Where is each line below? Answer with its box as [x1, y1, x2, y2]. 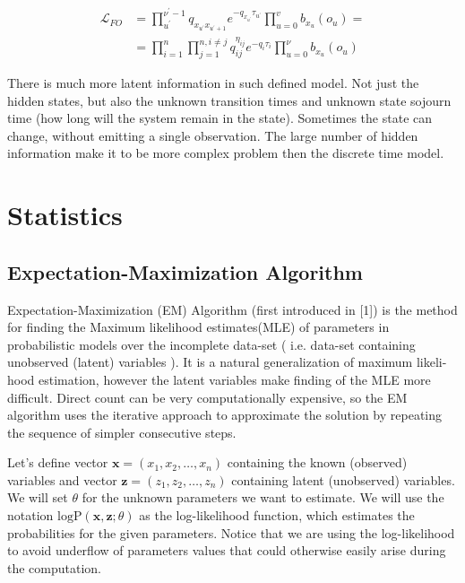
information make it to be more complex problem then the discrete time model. [7, 144, 444, 162]
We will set [7, 488, 68, 507]
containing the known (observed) [227, 453, 408, 472]
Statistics [7, 196, 123, 233]
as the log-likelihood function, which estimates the [139, 506, 415, 525]
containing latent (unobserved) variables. [231, 470, 455, 489]
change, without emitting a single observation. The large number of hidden [7, 126, 418, 144]
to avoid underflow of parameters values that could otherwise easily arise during [7, 541, 446, 560]
